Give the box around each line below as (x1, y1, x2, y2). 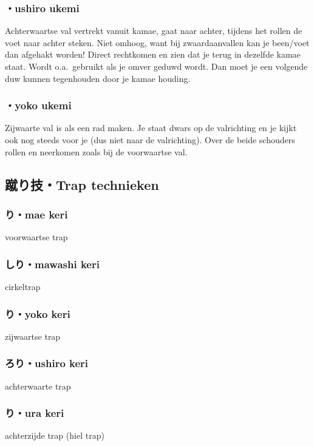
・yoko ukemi (5, 98, 72, 113)
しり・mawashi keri (5, 256, 100, 271)
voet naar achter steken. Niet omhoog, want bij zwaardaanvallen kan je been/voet (5, 36, 310, 49)
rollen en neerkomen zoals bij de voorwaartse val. (5, 145, 188, 158)
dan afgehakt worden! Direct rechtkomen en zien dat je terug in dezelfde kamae (5, 48, 301, 61)
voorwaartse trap (5, 231, 68, 243)
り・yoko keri (5, 306, 70, 321)
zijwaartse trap (5, 329, 61, 342)
